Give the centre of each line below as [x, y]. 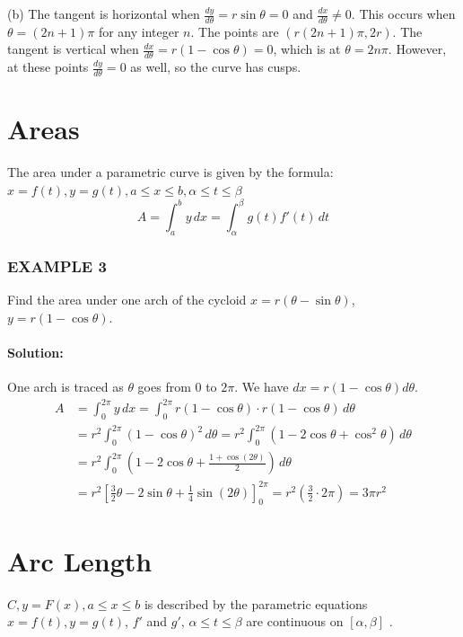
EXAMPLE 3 [57, 265]
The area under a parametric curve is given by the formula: [170, 172]
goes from [164, 386]
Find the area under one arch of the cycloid [127, 299]
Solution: [35, 352]
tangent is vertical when [73, 49]
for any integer [139, 31]
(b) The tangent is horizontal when [104, 13]
